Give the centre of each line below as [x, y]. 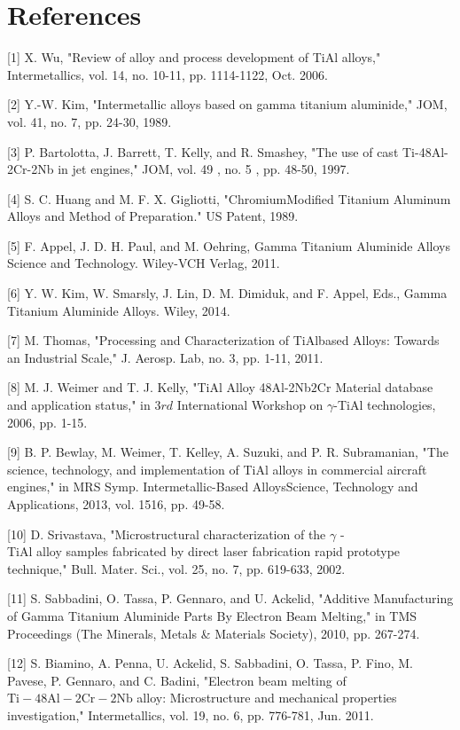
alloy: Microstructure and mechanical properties [267, 698]
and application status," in [79, 405]
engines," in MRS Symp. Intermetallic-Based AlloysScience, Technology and [213, 487]
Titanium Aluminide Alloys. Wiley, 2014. [119, 310]
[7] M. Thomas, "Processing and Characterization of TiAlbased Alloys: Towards [223, 340]
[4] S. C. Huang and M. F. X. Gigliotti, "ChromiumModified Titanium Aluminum [229, 198]
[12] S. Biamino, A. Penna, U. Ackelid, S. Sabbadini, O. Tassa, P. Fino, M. [210, 663]
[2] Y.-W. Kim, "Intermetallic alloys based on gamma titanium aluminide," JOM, [227, 104]
